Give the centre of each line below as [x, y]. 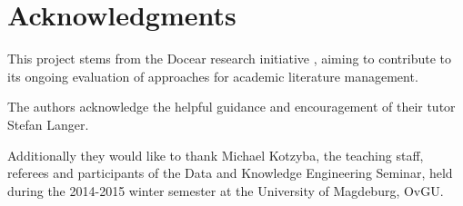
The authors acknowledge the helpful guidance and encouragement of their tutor [231, 107]
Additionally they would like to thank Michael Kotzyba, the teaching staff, [216, 155]
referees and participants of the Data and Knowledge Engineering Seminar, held [230, 173]
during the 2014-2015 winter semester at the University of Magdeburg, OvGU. [226, 190]
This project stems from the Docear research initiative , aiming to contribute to [229, 59]
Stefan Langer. [48, 124]
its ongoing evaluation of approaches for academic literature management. [213, 76]
